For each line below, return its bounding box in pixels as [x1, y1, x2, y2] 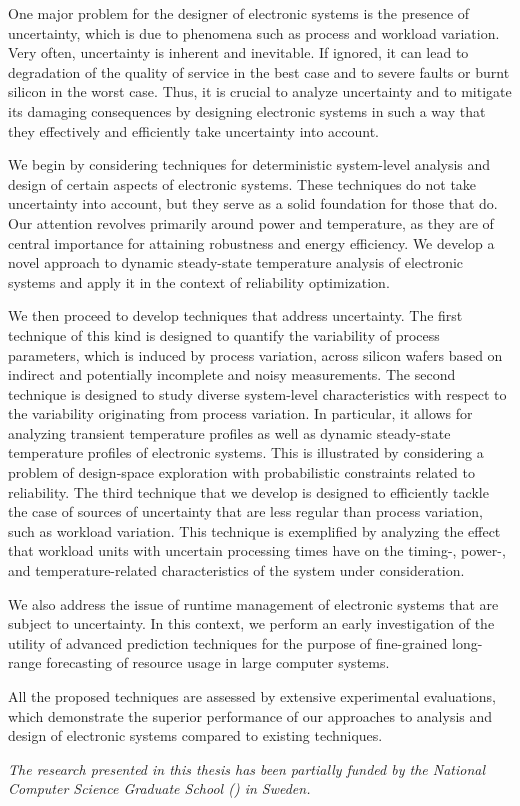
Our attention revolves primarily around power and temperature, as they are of [8, 212, 494, 233]
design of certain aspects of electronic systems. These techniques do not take [8, 173, 477, 194]
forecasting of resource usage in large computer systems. [46, 652, 390, 673]
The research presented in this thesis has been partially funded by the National [8, 758, 486, 779]
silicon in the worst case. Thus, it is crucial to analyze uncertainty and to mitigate [8, 81, 512, 102]
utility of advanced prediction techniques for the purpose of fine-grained [8, 632, 448, 653]
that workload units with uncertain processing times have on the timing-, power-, [8, 540, 506, 561]
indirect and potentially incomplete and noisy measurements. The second [8, 364, 456, 385]
